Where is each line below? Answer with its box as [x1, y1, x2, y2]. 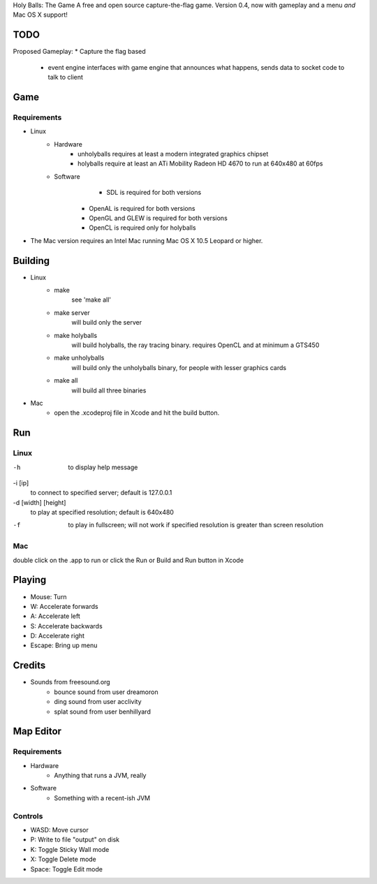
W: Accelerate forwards [30, 602, 98, 610]
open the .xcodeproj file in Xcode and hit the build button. [54, 408, 220, 417]
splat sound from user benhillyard [54, 707, 151, 716]
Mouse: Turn [30, 592, 67, 601]
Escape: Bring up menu [30, 641, 98, 649]
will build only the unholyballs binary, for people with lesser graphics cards [71, 363, 286, 371]
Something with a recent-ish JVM [54, 793, 150, 802]
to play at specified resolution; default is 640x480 [30, 508, 175, 517]
